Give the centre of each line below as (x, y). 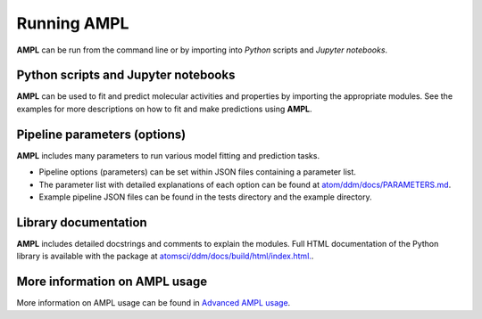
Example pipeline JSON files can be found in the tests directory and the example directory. (205, 197)
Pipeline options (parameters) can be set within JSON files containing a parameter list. (198, 172)
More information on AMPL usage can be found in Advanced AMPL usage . (154, 303)
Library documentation (82, 222)
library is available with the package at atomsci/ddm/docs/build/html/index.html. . (165, 256)
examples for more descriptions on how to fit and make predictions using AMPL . (164, 109)
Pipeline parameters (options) (101, 134)
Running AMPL (73, 23)
